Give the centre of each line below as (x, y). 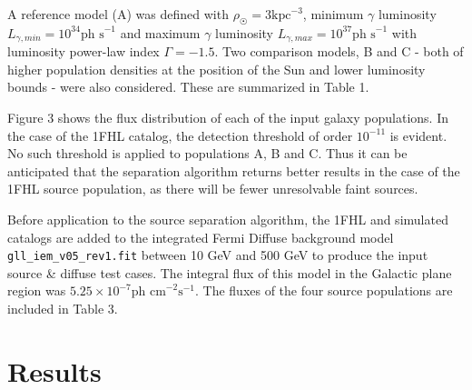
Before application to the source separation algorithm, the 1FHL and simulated (228, 219)
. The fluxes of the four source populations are (324, 290)
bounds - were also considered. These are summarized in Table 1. (188, 87)
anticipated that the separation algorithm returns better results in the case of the (234, 170)
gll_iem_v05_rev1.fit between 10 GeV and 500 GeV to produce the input (218, 255)
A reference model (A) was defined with (118, 14)
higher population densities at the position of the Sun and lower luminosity (216, 69)
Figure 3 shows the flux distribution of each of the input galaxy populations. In (228, 118)
